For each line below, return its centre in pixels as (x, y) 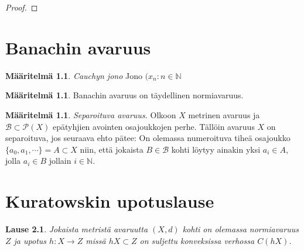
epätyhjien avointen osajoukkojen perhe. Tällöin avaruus (153, 126)
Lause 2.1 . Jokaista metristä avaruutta (77, 229)
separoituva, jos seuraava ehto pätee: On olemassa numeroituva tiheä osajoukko (148, 138)
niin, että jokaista (112, 149)
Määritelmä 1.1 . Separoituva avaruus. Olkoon (91, 114)
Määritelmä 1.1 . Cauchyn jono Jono (74, 75)
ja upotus (30, 240)
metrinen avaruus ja (224, 114)
